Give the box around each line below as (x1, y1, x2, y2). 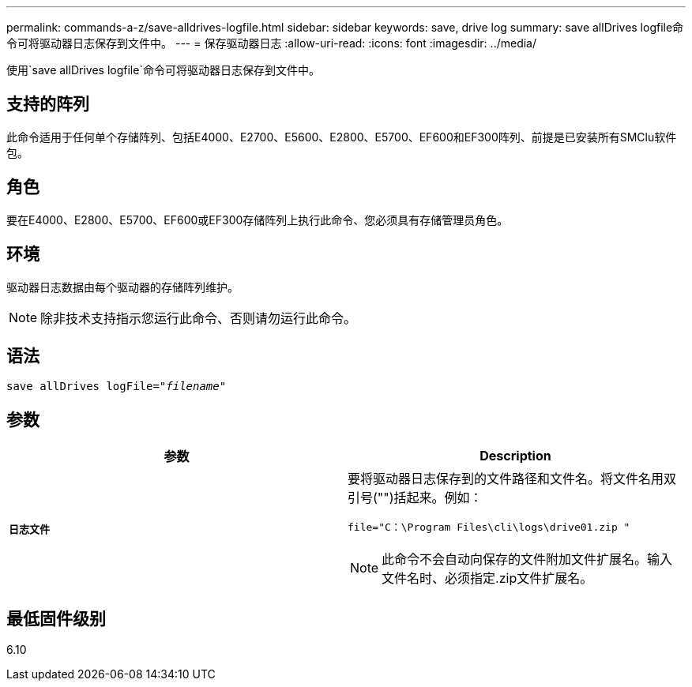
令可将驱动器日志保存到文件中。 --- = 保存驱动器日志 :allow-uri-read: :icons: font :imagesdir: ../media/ (6, 36, 537, 50)
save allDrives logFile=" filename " (6, 380, 227, 393)
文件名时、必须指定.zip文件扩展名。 (382, 570, 593, 587)
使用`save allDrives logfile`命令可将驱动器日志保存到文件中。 (6, 63, 320, 77)
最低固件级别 (6, 608, 106, 629)
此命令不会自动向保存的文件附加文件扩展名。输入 (382, 551, 673, 568)
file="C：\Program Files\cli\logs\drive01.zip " (348, 521, 630, 534)
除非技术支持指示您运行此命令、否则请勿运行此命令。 (40, 310, 357, 326)
